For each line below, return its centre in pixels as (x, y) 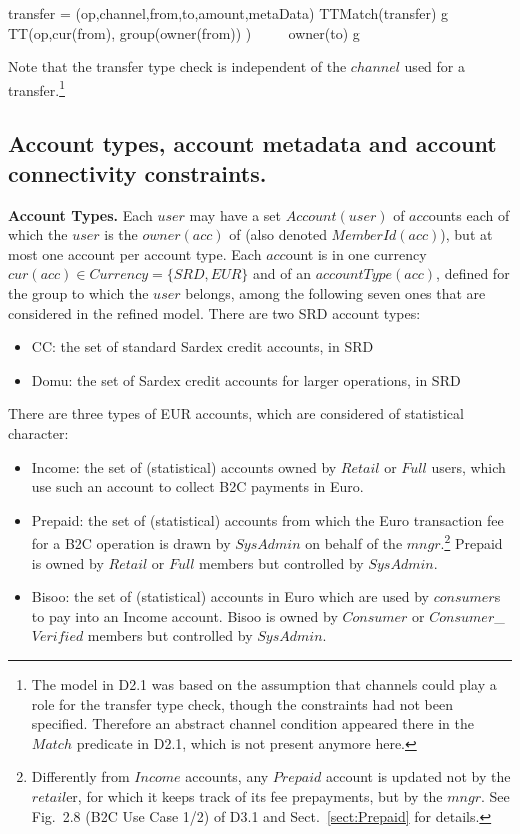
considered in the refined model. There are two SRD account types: (214, 312)
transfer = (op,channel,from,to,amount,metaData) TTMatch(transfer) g (228, 13)
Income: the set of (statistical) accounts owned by (184, 466)
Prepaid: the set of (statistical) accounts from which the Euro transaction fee (267, 519)
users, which (468, 466)
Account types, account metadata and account (252, 143)
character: (38, 432)
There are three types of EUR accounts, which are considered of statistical (236, 413)
